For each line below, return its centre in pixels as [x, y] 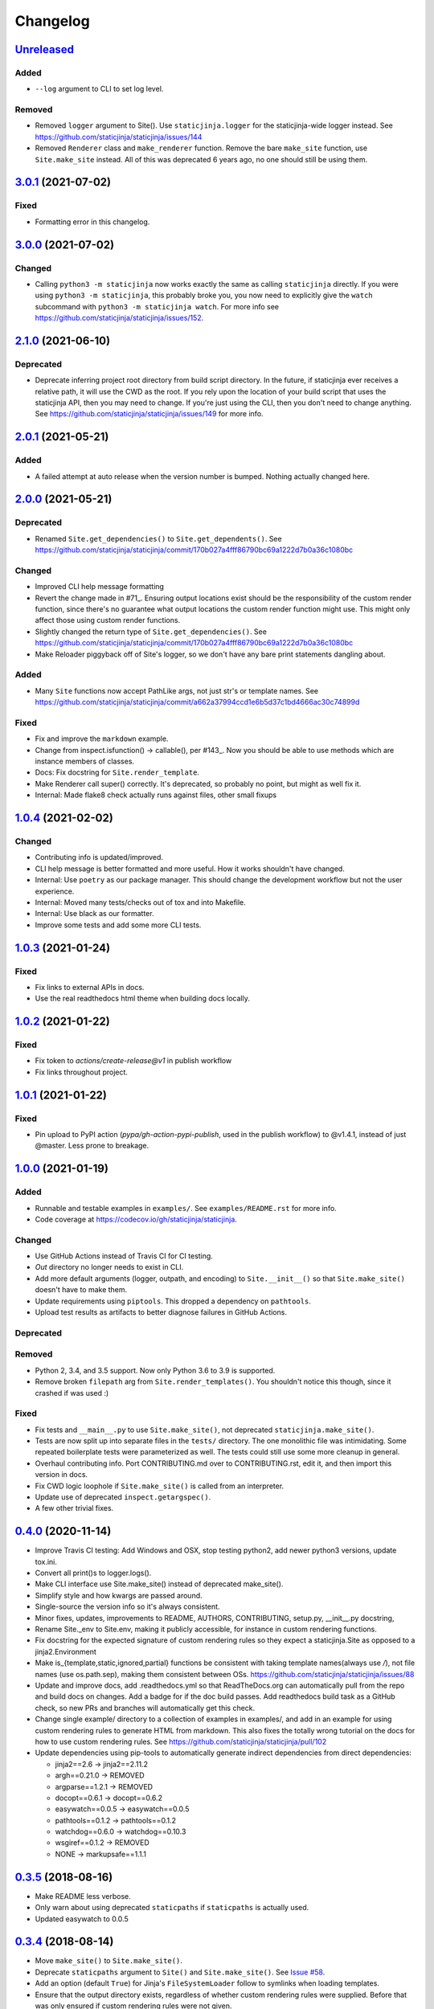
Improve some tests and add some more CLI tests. [118, 925]
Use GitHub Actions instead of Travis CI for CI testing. [124, 1256]
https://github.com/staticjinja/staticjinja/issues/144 [119, 137]
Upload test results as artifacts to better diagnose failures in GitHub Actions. [161, 1312]
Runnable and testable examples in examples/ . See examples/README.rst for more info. [186, 1208]
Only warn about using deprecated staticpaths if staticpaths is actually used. [172, 1908]
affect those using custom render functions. [108, 620]
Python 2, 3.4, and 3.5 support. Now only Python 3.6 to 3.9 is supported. [155, 1370]
